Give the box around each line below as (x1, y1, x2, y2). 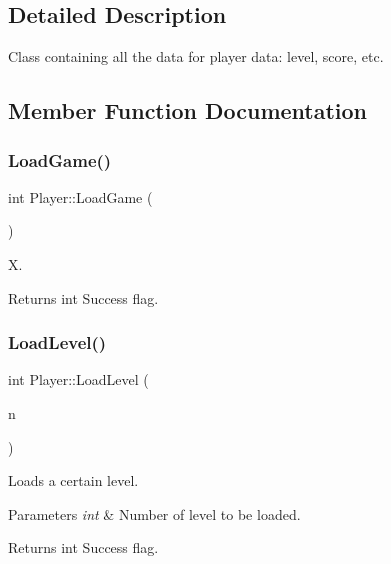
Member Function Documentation (8, 95, 368, 126)
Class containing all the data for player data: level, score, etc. (8, 46, 384, 67)
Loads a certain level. (8, 470, 139, 491)
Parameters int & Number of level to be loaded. (8, 503, 301, 524)
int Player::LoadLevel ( (8, 369, 149, 390)
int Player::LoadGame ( (8, 186, 153, 207)
